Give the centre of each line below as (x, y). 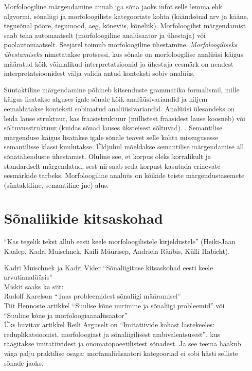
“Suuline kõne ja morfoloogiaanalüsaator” (66, 315)
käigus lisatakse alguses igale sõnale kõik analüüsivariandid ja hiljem (106, 99)
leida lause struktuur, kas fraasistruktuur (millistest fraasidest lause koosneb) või (125, 118)
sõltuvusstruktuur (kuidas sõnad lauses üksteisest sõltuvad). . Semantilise (113, 128)
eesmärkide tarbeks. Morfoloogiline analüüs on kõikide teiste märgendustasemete (124, 175)
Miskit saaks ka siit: (34, 286)
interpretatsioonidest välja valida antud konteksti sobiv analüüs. (99, 73)
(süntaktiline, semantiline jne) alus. (56, 185)
